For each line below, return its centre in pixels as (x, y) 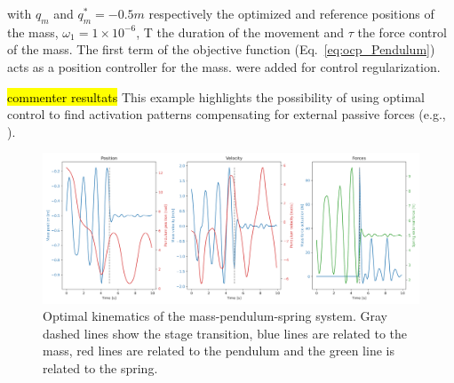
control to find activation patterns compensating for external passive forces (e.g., (227, 114)
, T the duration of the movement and (240, 32)
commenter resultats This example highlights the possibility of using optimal (216, 96)
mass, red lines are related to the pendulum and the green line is (219, 351)
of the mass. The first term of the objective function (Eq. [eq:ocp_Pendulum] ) (221, 49)
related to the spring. (100, 368)
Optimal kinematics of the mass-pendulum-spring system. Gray (215, 316)
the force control (402, 32)
